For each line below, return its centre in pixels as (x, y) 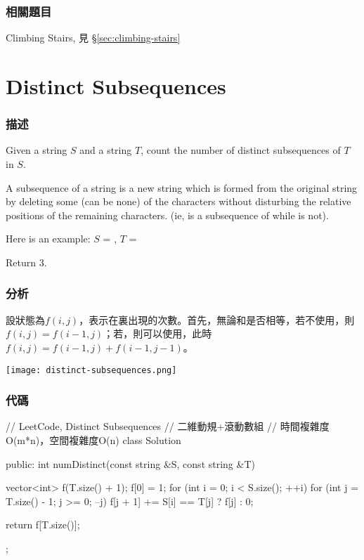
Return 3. (26, 262)
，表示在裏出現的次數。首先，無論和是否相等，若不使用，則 (217, 319)
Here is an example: (48, 239)
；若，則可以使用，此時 (158, 333)
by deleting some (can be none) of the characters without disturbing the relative (178, 201)
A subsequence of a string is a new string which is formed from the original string (182, 187)
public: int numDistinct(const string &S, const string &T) (130, 463)
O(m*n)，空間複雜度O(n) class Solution (93, 440)
